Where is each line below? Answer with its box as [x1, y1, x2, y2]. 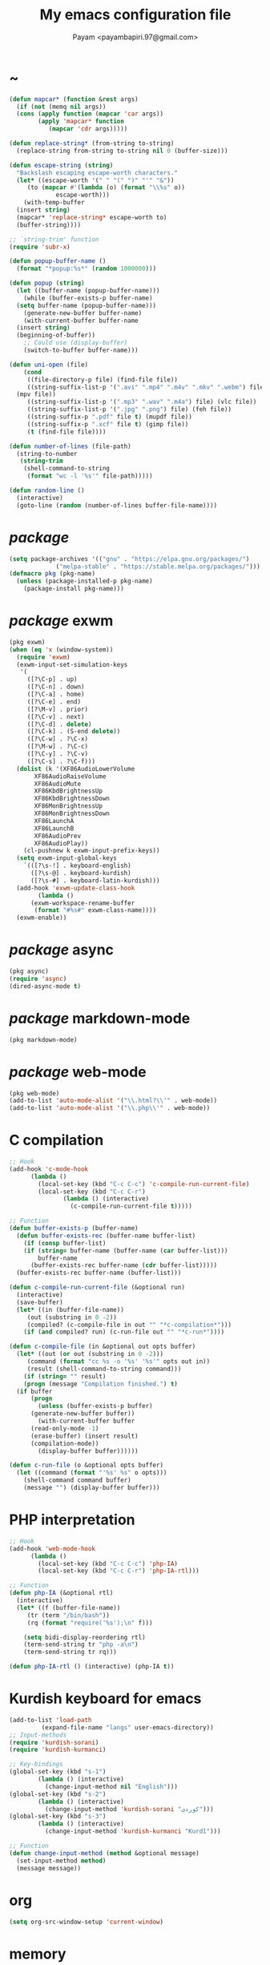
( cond [23, 368, 42, 376]
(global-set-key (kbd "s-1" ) [9, 1768, 107, 1776]
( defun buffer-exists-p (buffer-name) [9, 1225, 139, 1233]
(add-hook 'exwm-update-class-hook [16, 884, 135, 892]
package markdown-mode [9, 1009, 191, 1027]
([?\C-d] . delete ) [26, 720, 92, 728]
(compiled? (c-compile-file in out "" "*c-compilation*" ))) [26, 1321, 232, 1329]
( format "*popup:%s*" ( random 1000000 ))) [16, 264, 157, 273]
